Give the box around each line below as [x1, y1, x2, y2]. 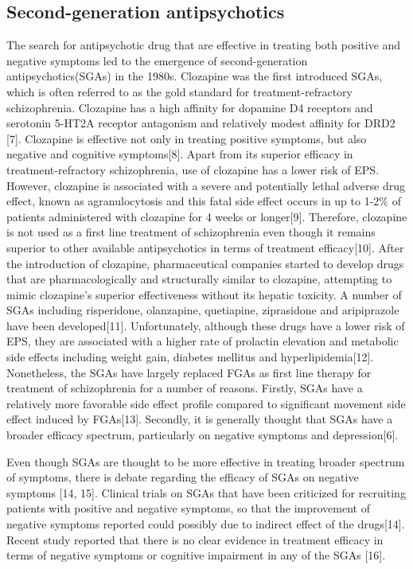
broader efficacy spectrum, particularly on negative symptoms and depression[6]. [6, 427, 399, 443]
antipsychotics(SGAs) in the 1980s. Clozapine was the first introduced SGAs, [6, 68, 383, 84]
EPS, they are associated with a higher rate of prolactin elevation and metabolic [6, 333, 399, 349]
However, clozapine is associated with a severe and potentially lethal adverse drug [6, 177, 406, 193]
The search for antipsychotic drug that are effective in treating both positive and [6, 37, 401, 53]
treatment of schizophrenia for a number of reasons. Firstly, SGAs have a [6, 380, 363, 396]
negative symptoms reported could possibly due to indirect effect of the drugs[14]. [6, 516, 405, 532]
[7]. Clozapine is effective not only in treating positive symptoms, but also [6, 130, 367, 146]
